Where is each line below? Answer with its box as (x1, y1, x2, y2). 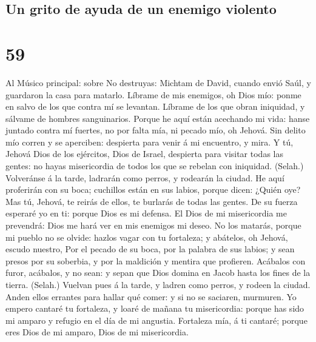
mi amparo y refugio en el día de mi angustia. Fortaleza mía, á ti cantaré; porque (5, 313, 308, 326)
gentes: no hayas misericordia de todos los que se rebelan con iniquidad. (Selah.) (5, 159, 304, 172)
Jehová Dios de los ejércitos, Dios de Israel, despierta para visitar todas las (5, 147, 283, 160)
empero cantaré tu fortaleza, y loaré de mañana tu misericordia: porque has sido (5, 302, 304, 315)
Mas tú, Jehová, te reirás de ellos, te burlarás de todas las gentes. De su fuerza (5, 195, 298, 207)
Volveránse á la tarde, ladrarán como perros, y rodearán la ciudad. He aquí (5, 171, 284, 184)
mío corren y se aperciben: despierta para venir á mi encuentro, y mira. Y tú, (5, 135, 294, 148)
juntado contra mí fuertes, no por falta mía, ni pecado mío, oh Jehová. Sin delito (5, 124, 306, 136)
